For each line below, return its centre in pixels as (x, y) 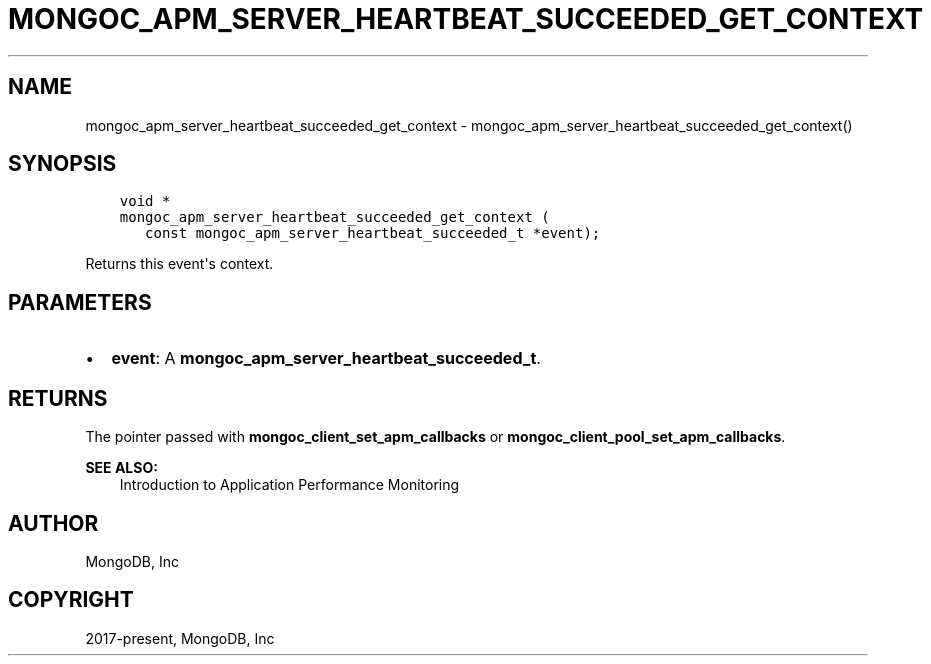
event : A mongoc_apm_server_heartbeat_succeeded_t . (326, 358)
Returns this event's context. (179, 264)
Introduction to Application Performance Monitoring (289, 485)
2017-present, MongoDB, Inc (180, 638)
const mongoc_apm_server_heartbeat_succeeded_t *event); (373, 233)
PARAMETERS (80, 302)
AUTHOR (53, 523)
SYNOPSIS (62, 164)
